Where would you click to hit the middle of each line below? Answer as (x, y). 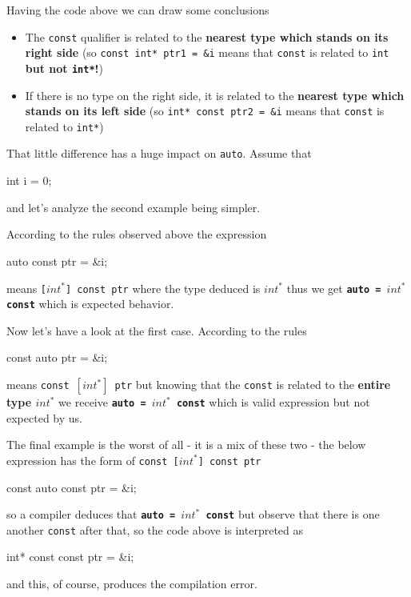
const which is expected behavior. (90, 304)
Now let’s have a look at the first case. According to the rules (157, 330)
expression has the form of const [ (93, 460)
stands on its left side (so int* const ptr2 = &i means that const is (205, 111)
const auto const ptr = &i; (72, 487)
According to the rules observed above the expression (137, 234)
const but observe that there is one (293, 514)
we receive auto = (102, 402)
